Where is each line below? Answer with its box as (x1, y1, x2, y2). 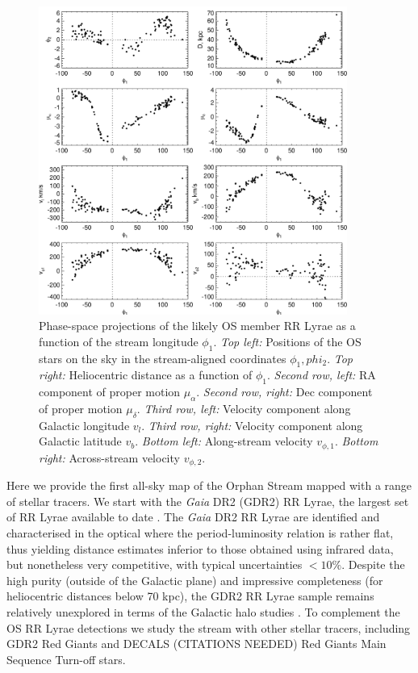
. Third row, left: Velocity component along (136, 399, 351, 416)
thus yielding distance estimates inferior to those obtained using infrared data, (6, 540, 394, 557)
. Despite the (341, 556, 405, 573)
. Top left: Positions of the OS (213, 332, 362, 349)
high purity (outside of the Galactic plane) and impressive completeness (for (6, 571, 383, 588)
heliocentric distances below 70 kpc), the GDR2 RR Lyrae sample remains (6, 587, 374, 604)
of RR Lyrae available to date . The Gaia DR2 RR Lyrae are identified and (6, 508, 380, 525)
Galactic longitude (39, 416, 130, 433)
